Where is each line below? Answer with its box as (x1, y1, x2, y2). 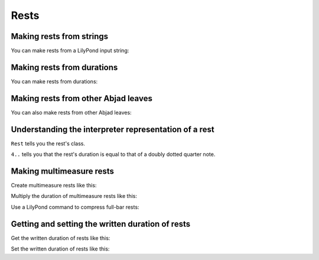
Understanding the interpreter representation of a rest (11, 124, 215, 134)
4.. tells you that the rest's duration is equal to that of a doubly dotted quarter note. (11, 151, 216, 158)
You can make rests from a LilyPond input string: (11, 47, 129, 54)
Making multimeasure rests (11, 166, 115, 176)
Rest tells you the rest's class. (11, 139, 86, 147)
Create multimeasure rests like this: (11, 182, 97, 189)
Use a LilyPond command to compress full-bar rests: (11, 203, 139, 210)
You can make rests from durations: (11, 77, 98, 85)
